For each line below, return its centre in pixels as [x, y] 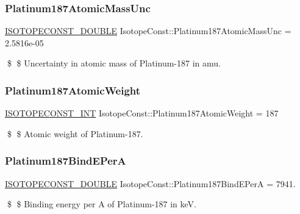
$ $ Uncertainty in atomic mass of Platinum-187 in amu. [114, 63]
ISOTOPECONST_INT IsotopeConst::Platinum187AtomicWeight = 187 [142, 113]
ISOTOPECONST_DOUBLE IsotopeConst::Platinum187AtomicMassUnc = [148, 31]
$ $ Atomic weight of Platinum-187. [75, 133]
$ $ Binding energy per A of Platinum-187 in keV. [102, 204]
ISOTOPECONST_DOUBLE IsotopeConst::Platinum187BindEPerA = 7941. [150, 183]
